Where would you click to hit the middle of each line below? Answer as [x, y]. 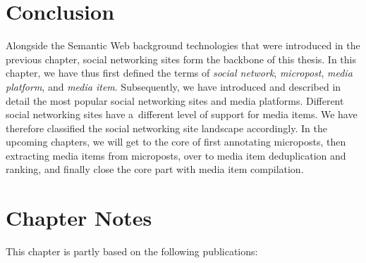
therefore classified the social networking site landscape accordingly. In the [166, 128]
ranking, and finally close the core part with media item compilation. [155, 169]
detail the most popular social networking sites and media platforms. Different [175, 100]
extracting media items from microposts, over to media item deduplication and [176, 155]
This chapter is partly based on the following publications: [132, 251]
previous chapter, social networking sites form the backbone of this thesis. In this [181, 59]
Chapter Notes [79, 218]
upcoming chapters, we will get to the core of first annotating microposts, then [176, 142]
